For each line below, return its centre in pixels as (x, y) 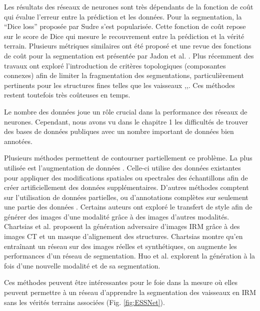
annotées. (18, 141)
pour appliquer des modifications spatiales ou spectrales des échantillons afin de (126, 177)
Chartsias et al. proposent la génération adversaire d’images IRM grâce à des (122, 226)
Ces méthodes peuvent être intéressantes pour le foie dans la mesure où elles (121, 282)
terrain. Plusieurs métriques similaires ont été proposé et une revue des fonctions (128, 46)
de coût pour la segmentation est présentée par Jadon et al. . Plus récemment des (129, 55)
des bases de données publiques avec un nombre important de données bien (119, 131)
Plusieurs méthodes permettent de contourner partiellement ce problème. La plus (128, 158)
